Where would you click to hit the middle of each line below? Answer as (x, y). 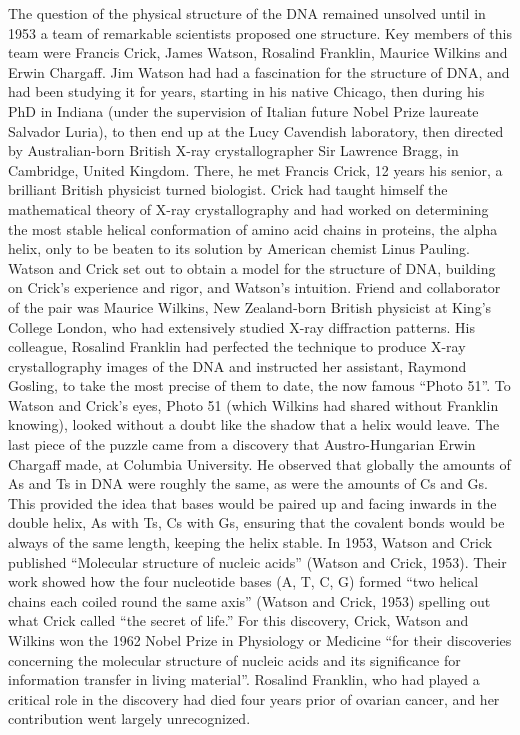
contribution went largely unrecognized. (129, 718)
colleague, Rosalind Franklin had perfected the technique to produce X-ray (237, 346)
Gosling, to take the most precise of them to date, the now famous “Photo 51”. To (259, 385)
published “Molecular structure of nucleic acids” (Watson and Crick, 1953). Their (257, 561)
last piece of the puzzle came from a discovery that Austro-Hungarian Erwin (242, 444)
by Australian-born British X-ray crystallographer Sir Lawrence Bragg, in (233, 150)
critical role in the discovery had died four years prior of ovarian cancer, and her (254, 698)
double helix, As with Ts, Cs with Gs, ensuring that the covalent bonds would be (256, 522)
